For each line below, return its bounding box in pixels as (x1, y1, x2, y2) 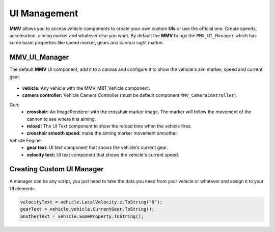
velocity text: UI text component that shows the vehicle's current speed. (26, 151, 179, 158)
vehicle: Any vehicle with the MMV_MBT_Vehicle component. (22, 85, 150, 91)
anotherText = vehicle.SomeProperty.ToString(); (20, 213, 144, 219)
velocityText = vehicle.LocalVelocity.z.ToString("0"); (20, 199, 163, 205)
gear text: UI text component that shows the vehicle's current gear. (26, 144, 168, 150)
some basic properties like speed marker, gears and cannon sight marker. (9, 40, 164, 46)
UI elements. (9, 185, 36, 191)
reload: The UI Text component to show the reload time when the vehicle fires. (26, 123, 192, 129)
